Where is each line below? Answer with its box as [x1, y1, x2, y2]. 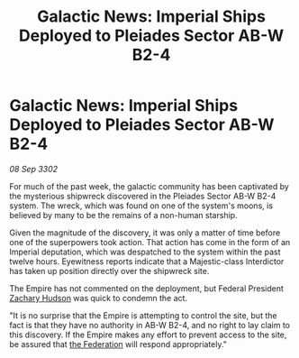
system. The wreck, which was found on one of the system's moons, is [9, 200, 273, 211]
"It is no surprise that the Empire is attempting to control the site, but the [9, 309, 277, 321]
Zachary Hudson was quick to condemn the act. [9, 292, 187, 303]
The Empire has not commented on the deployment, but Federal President [9, 282, 284, 294]
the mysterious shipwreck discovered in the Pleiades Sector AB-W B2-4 [9, 190, 276, 201]
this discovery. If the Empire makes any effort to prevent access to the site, [9, 329, 287, 340]
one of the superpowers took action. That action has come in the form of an [9, 236, 291, 247]
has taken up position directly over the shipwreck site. [9, 265, 210, 276]
